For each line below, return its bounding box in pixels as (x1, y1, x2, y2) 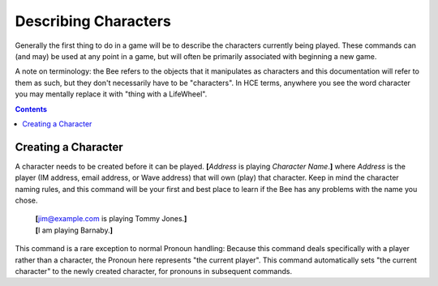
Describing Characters (15, 12, 172, 30)
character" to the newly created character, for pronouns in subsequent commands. (15, 266, 292, 275)
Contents (15, 104, 48, 113)
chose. (15, 195, 38, 205)
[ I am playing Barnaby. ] (35, 225, 114, 235)
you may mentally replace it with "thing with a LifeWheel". (15, 89, 208, 99)
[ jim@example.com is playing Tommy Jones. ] (35, 214, 187, 224)
